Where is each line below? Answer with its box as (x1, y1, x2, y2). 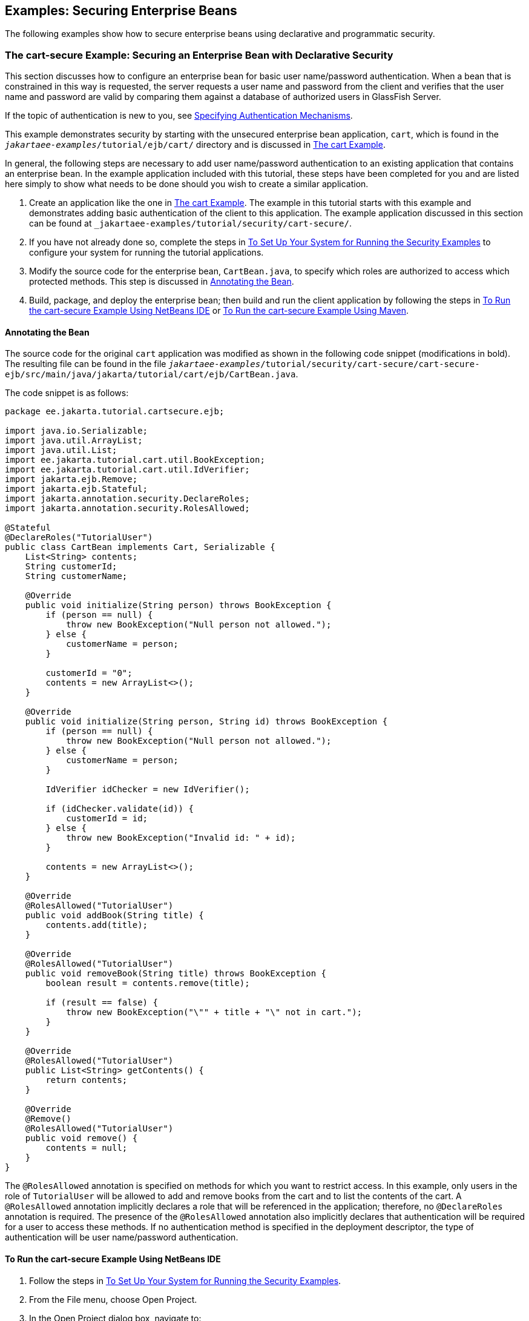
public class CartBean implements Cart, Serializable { (5, 542, 275, 552)
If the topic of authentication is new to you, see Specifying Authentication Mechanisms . (5, 110, 353, 121)
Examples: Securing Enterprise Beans (5, 3, 237, 18)
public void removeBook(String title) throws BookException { (25, 968, 327, 979)
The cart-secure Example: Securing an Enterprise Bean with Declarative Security (5, 48, 393, 61)
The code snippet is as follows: (5, 388, 129, 399)
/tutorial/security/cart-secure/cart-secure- (260, 359, 480, 369)
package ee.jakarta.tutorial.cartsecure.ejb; (5, 406, 225, 417)
